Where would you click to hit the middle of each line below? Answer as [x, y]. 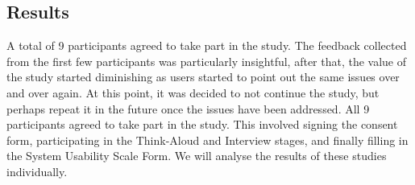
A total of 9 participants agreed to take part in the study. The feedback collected [207, 45]
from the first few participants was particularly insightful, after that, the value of [207, 61]
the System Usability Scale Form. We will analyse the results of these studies [197, 156]
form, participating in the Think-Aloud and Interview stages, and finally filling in [207, 140]
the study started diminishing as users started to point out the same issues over [203, 77]
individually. [37, 171]
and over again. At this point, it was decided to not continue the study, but [193, 92]
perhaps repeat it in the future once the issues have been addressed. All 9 [188, 108]
